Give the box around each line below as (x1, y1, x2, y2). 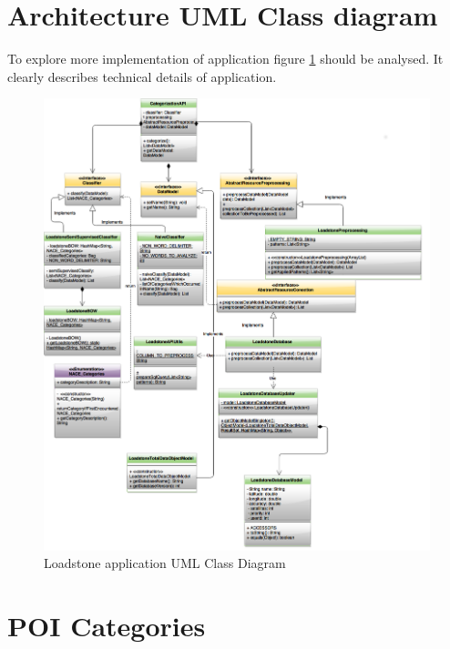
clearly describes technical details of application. (7, 66, 277, 86)
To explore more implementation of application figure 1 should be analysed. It (7, 49, 444, 68)
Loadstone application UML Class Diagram (44, 553, 286, 573)
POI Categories (7, 606, 206, 644)
